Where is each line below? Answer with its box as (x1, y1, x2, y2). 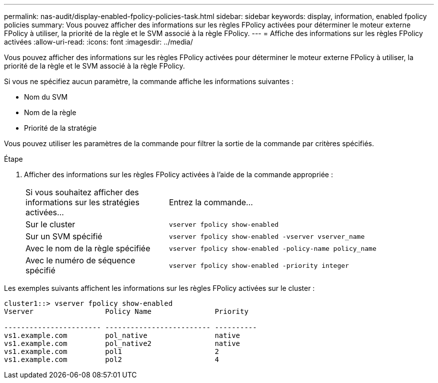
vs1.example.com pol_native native (4, 331, 240, 339)
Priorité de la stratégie (24, 124, 97, 132)
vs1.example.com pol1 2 (4, 347, 219, 355)
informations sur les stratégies (25, 197, 139, 207)
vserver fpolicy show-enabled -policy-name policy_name (168, 244, 376, 252)
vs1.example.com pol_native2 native (4, 339, 240, 347)
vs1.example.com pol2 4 (4, 355, 219, 363)
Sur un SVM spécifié (25, 231, 102, 241)
